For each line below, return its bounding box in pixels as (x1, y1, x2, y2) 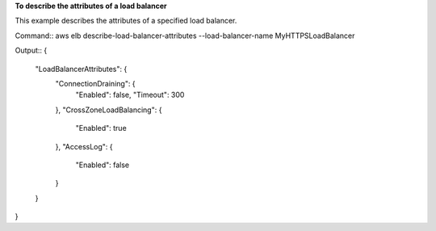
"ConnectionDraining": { (55, 78, 136, 88)
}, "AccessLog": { (55, 141, 113, 151)
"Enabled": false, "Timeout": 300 (75, 90, 185, 100)
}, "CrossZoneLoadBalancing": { (55, 105, 162, 115)
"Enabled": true (75, 124, 127, 133)
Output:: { (15, 45, 48, 56)
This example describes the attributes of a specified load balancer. (15, 16, 237, 26)
